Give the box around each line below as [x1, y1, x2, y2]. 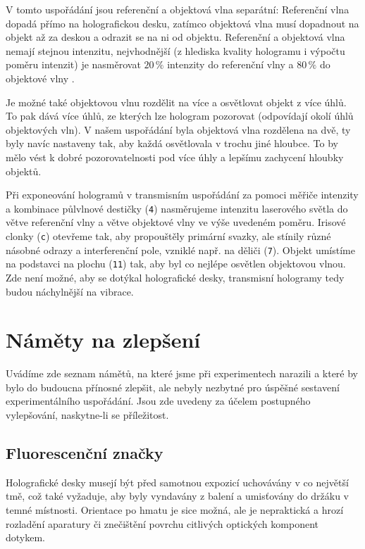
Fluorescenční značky [6, 442, 163, 464]
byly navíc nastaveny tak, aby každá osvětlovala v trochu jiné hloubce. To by [6, 136, 338, 151]
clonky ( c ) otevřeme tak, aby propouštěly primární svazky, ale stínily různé [6, 228, 331, 243]
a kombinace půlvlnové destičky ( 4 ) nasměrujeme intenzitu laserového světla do [6, 201, 348, 215]
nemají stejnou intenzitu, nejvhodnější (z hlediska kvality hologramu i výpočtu [6, 43, 345, 58]
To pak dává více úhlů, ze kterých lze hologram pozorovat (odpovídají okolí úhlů [6, 108, 354, 123]
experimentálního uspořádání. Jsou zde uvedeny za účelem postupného [6, 393, 311, 408]
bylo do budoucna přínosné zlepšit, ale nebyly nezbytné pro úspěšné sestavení [6, 379, 340, 394]
